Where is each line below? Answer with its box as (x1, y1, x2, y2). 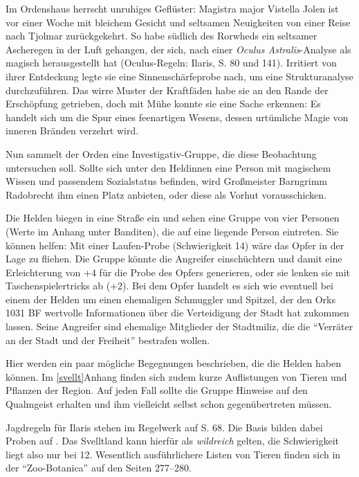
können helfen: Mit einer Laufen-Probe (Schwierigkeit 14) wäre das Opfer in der (6, 237, 344, 252)
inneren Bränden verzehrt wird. (6, 123, 139, 138)
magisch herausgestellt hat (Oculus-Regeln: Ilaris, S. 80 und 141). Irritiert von (6, 55, 337, 70)
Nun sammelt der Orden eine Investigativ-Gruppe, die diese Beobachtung (6, 146, 317, 161)
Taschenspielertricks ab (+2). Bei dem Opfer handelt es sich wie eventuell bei (6, 278, 333, 293)
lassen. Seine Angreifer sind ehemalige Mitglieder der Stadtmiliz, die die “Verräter (6, 319, 353, 334)
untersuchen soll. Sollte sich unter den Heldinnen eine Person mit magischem (6, 160, 331, 174)
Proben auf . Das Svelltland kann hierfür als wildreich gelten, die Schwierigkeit (6, 433, 340, 448)
